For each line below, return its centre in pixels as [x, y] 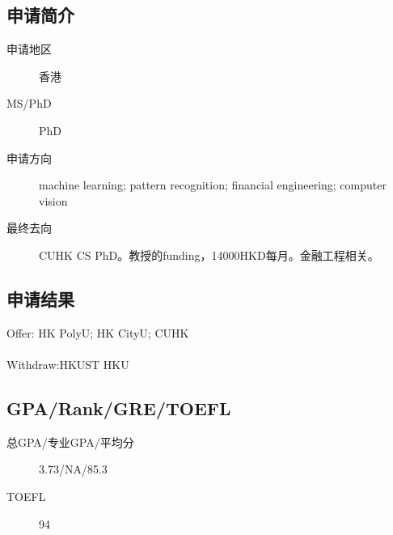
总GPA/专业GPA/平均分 [70, 442]
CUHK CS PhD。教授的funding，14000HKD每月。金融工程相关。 [209, 255]
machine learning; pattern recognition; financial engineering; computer [213, 185]
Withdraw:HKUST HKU [68, 364]
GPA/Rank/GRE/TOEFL [119, 408]
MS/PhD [29, 103]
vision [53, 200]
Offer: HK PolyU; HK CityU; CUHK [98, 332]
